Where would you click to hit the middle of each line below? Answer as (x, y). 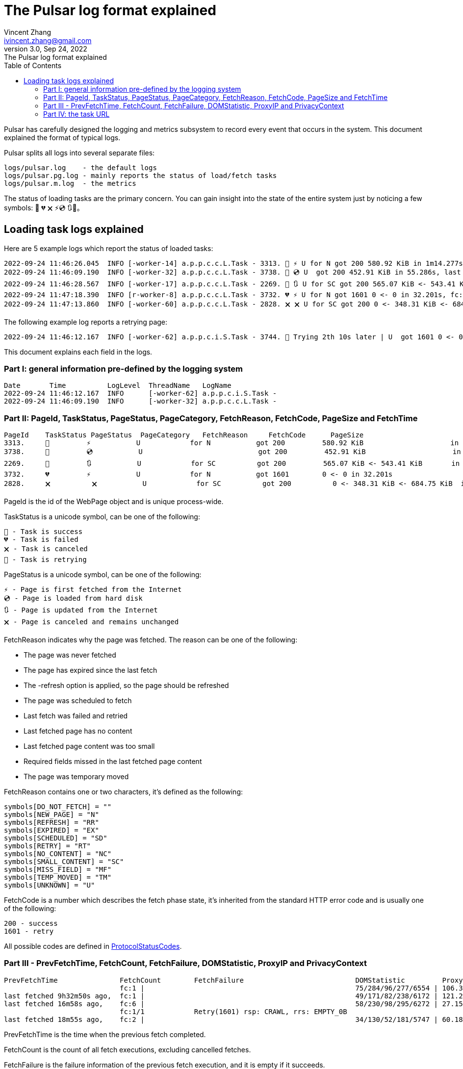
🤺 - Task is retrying (45, 560)
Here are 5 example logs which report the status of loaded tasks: (109, 248)
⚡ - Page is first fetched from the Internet (93, 590)
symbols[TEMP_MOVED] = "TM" (58, 878)
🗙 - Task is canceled (46, 549)
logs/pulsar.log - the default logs (80, 167)
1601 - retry (29, 931)
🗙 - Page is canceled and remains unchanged (91, 622)
